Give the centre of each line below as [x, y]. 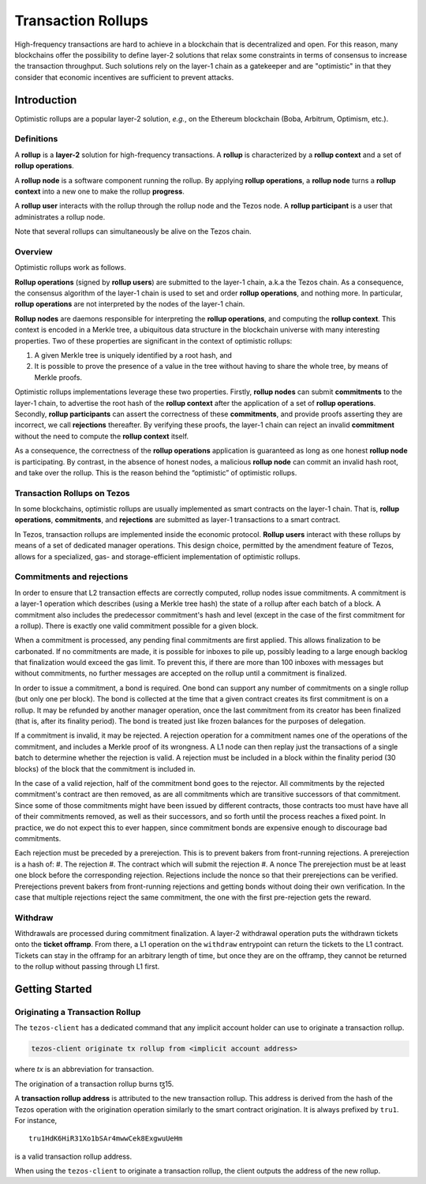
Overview [34, 251]
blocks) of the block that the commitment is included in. [105, 769]
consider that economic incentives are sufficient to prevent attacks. [124, 77]
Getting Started [53, 989]
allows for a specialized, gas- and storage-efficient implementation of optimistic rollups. [157, 556]
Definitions [36, 139]
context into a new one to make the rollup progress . [99, 191]
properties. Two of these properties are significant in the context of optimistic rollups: [153, 340]
